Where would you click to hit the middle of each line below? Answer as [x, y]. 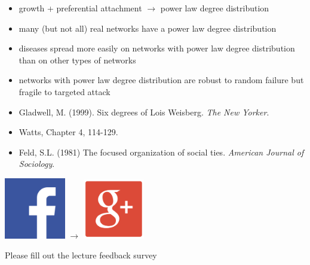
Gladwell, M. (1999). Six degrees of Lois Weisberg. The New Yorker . [144, 112]
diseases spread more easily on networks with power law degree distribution [157, 48]
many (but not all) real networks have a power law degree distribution [148, 28]
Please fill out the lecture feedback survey [81, 255]
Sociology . [37, 164]
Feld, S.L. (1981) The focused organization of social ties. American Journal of [161, 152]
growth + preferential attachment [80, 8]
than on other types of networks [77, 60]
